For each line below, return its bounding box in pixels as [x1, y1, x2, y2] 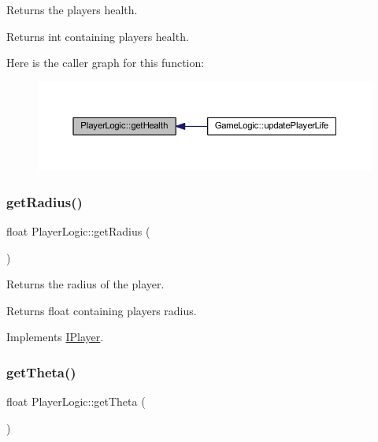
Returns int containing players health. [6, 28, 189, 44]
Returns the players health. [6, 2, 138, 17]
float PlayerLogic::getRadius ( [6, 222, 150, 239]
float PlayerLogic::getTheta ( [6, 393, 146, 410]
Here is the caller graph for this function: [6, 54, 205, 71]
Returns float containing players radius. [6, 302, 197, 318]
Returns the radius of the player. [6, 276, 165, 292]
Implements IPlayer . [6, 329, 104, 345]
